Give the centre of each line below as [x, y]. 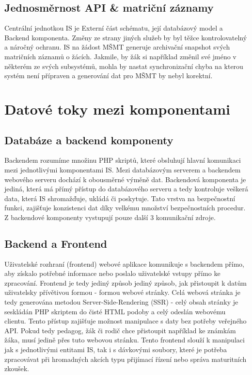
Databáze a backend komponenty [89, 140]
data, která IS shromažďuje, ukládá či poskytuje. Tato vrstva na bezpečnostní [120, 198]
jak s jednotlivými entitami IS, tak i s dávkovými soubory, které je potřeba [116, 349]
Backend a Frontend [56, 243]
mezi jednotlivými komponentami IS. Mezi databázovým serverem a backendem [123, 169]
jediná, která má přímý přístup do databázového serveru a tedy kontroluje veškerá [126, 189]
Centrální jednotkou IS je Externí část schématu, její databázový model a [114, 28]
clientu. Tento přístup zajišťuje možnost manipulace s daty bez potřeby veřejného [126, 321]
